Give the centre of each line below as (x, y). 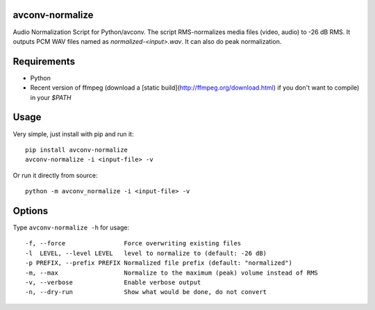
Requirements (44, 62)
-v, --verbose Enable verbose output (113, 282)
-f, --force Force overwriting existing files (133, 244)
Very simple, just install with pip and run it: (73, 134)
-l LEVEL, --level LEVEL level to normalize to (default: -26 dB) (146, 253)
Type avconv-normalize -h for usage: (71, 227)
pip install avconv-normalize (77, 150)
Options (31, 211)
